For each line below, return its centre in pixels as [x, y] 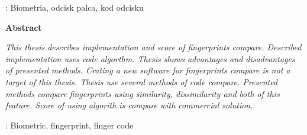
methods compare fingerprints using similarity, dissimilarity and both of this [143, 93]
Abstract [24, 27]
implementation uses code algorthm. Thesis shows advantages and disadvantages [150, 58]
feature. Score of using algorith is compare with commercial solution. [129, 105]
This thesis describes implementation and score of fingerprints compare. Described [153, 47]
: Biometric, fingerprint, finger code [70, 125]
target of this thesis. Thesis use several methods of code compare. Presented [142, 81]
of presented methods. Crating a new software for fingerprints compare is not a [148, 70]
